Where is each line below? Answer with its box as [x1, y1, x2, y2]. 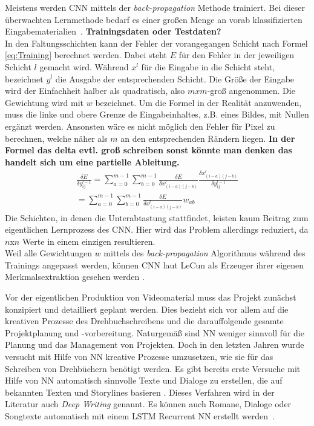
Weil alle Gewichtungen [5, 247, 92, 259]
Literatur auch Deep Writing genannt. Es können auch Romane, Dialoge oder [5, 398, 292, 410]
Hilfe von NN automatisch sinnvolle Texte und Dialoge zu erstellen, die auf [5, 374, 283, 387]
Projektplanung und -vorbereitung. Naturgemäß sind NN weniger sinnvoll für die [5, 326, 304, 339]
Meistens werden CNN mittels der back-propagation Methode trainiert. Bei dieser [5, 1, 306, 13]
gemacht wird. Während [39, 60, 129, 73]
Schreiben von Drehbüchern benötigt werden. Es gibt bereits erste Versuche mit [5, 362, 301, 374]
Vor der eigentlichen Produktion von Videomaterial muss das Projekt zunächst [5, 291, 296, 304]
